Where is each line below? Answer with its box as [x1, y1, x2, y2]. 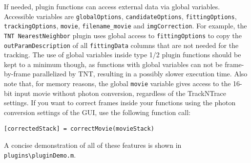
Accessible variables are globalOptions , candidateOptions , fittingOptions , [4, 11, 237, 21]
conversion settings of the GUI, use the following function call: [4, 107, 190, 117]
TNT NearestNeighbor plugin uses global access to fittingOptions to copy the [4, 30, 242, 40]
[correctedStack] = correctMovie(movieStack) [4, 125, 154, 133]
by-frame [4, 69, 31, 79]
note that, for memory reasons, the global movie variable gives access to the [4, 78, 231, 88]
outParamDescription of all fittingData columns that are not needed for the [4, 40, 239, 50]
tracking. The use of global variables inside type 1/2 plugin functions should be [4, 49, 241, 60]
